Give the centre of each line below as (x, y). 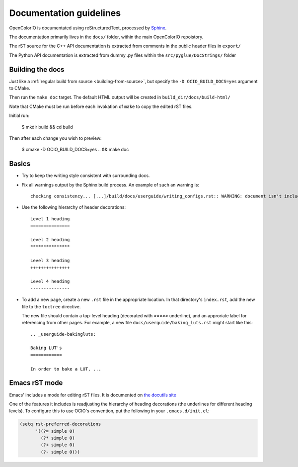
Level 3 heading (50, 261)
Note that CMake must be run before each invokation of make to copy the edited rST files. (101, 106)
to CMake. (20, 88)
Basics (20, 164)
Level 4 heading (50, 281)
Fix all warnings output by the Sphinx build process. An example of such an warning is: (111, 185)
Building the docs (37, 69)
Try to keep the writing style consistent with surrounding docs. (86, 176)
